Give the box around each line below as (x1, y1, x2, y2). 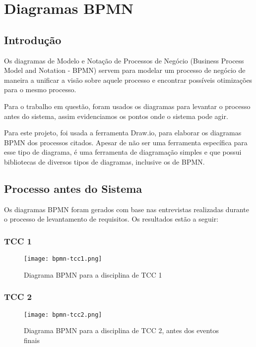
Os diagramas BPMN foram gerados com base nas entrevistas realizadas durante (4, 204, 249, 214)
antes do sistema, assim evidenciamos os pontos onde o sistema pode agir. (4, 111, 228, 121)
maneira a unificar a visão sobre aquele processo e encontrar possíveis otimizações (4, 74, 253, 85)
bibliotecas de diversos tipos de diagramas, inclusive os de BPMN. (4, 156, 205, 167)
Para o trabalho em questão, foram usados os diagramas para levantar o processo (4, 101, 251, 111)
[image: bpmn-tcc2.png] (24, 311, 102, 318)
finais (24, 335, 40, 345)
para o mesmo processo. (4, 84, 76, 95)
